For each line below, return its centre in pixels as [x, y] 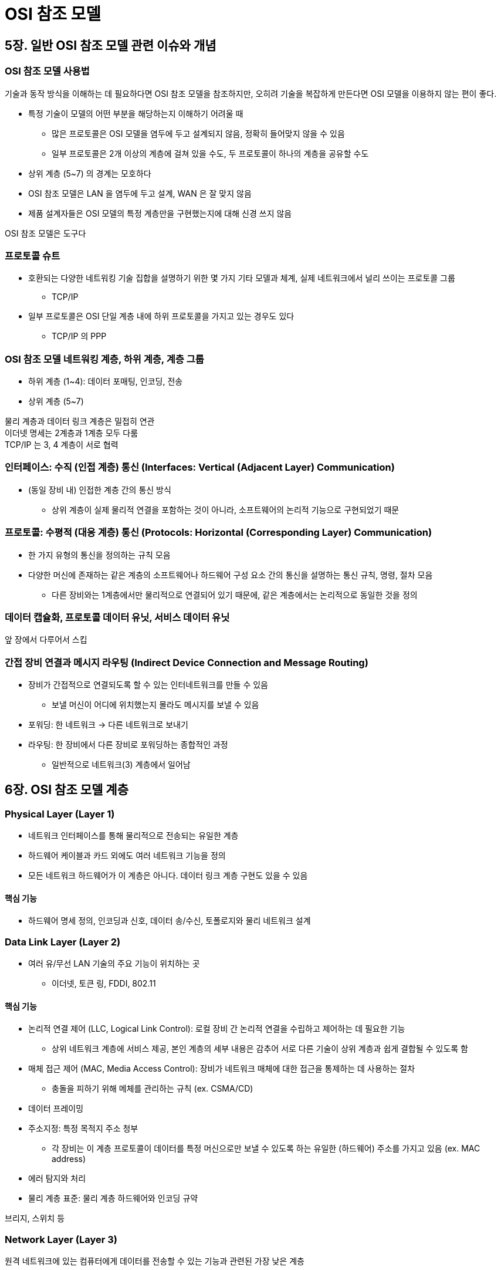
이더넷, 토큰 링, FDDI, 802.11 [104, 984]
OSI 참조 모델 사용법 [47, 71]
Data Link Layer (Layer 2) [63, 942]
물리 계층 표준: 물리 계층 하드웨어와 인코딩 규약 [113, 1198]
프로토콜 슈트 [33, 256]
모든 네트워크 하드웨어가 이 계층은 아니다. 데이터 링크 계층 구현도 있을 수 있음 [168, 876]
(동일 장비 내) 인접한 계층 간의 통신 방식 [100, 489]
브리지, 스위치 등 [35, 1218]
